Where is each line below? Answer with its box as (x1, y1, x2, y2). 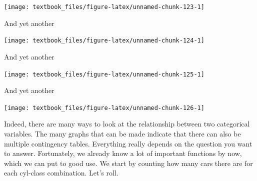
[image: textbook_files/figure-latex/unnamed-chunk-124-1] (4, 37, 204, 44)
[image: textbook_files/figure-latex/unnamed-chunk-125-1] (4, 70, 204, 78)
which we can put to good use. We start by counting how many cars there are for (4, 157, 253, 168)
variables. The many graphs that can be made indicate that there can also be (4, 128, 241, 138)
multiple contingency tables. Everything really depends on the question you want (4, 138, 252, 148)
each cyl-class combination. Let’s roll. (4, 167, 118, 178)
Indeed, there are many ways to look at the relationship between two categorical (4, 118, 250, 129)
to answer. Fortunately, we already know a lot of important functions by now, (4, 148, 242, 158)
